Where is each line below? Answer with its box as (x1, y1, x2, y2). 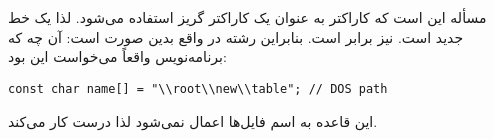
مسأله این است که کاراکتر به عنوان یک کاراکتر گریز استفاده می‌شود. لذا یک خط (8, 7, 487, 28)
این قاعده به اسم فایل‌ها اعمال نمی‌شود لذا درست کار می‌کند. (8, 110, 378, 131)
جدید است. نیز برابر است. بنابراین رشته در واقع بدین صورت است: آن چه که (8, 26, 464, 47)
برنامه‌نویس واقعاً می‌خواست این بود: (8, 46, 227, 67)
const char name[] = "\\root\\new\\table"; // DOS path (8, 81, 388, 96)
